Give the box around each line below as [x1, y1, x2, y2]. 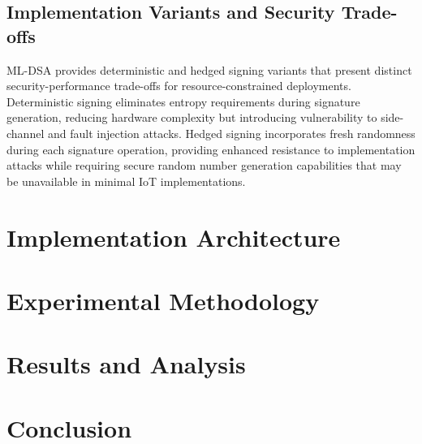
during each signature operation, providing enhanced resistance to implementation [6, 140, 416, 157]
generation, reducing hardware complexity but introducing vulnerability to [6, 109, 377, 126]
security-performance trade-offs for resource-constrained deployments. [6, 77, 351, 94]
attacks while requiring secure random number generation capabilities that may [6, 157, 402, 174]
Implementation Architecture [6, 220, 341, 253]
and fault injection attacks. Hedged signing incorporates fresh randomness [47, 124, 416, 141]
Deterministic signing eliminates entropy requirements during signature [6, 93, 360, 110]
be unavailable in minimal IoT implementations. [6, 172, 246, 189]
